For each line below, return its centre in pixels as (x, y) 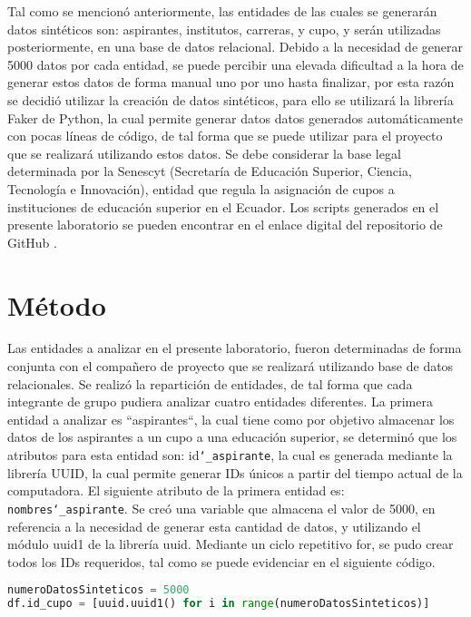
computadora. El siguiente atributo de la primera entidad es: (176, 490)
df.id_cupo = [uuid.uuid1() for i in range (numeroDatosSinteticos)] (219, 604)
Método (57, 304)
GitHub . (32, 242)
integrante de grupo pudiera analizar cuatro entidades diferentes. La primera (220, 402)
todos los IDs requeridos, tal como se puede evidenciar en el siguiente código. (221, 561)
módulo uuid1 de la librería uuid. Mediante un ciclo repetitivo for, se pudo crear (231, 544)
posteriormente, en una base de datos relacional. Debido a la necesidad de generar (235, 47)
